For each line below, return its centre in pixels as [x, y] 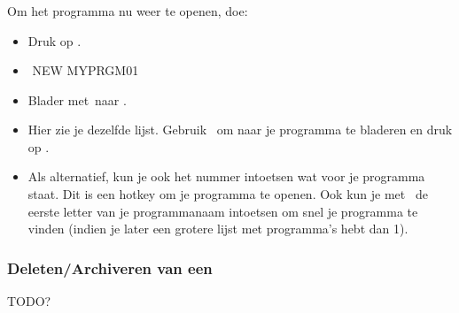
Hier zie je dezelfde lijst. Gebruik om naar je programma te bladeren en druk [240, 130]
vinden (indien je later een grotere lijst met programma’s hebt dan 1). [218, 229]
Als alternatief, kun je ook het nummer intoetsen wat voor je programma [226, 176]
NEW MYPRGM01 [86, 70]
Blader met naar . [77, 99]
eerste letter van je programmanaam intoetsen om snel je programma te [223, 211]
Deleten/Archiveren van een [110, 267]
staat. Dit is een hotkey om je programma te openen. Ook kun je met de [228, 194]
